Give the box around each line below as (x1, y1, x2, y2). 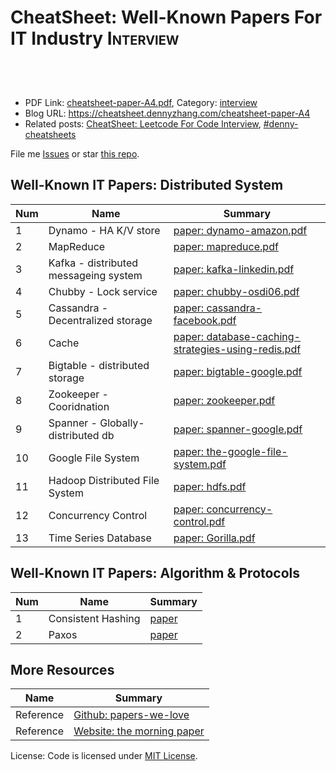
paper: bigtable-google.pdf (173, 364, 303, 378)
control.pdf (173, 514, 226, 528)
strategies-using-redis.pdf (173, 342, 302, 356)
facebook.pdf (173, 313, 237, 327)
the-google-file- (206, 444, 288, 458)
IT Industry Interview (10, 27, 180, 50)
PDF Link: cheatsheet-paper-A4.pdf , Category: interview (24, 96, 258, 108)
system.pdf (173, 457, 227, 471)
